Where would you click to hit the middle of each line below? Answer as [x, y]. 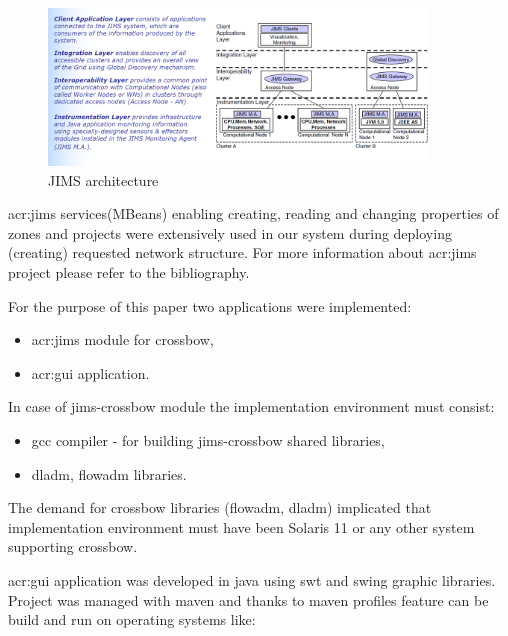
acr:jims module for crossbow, [122, 339]
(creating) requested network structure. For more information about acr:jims [242, 252]
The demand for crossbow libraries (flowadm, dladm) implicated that [220, 507]
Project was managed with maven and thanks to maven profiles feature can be [248, 599]
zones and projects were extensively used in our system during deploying [230, 232]
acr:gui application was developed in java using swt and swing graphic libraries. [252, 579]
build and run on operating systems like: [132, 619]
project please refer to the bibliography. [129, 271]
